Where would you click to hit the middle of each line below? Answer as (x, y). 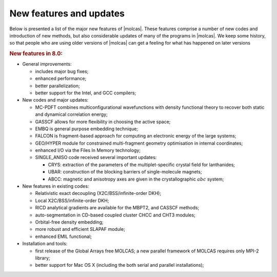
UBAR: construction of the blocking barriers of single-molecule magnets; (125, 172)
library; (43, 258)
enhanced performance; (61, 78)
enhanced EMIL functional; (64, 236)
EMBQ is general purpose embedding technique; (87, 129)
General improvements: (47, 64)
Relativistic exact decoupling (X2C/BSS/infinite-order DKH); (98, 193)
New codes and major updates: (55, 100)
